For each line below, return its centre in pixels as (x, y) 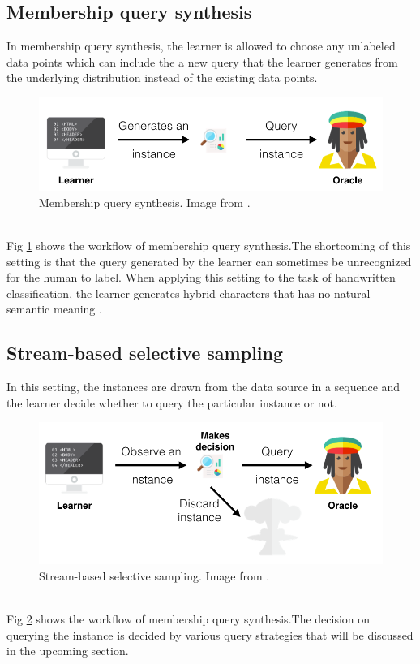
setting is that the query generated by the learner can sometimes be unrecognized (209, 261)
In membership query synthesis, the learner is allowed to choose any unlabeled (201, 46)
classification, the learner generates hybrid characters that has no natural (189, 293)
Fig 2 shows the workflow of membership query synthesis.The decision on (189, 618)
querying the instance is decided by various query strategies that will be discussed (210, 634)
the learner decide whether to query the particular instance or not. (172, 402)
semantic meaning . (54, 309)
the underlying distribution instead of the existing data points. (162, 78)
